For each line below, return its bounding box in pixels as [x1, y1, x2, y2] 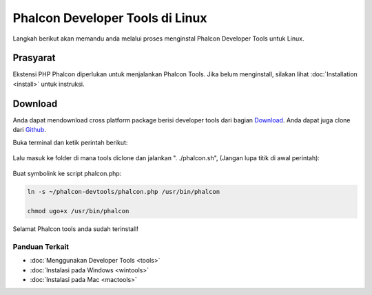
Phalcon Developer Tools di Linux [12, 10, 207, 25]
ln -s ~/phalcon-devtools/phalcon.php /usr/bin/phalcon [27, 188, 220, 196]
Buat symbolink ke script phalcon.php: [12, 169, 122, 178]
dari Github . [12, 126, 46, 134]
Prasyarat [12, 52, 56, 64]
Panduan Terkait [12, 241, 69, 251]
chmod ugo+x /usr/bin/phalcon [27, 207, 130, 215]
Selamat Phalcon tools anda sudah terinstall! [12, 225, 139, 233]
